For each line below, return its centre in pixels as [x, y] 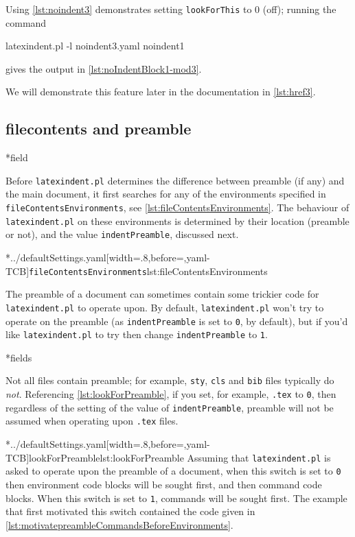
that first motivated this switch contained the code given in [130, 511]
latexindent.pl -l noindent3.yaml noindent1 [95, 46]
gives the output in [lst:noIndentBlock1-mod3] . [104, 68]
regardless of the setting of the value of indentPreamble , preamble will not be [170, 407]
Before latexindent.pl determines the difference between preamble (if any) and [175, 180]
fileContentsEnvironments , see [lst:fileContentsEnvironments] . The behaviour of [177, 207]
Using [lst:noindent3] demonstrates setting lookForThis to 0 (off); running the [171, 9]
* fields [19, 357]
